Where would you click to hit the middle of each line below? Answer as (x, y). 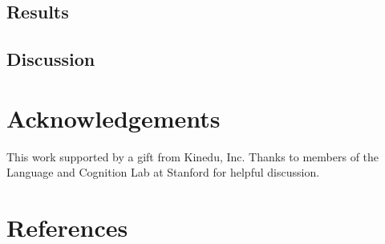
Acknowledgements (113, 118)
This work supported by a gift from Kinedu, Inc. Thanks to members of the (193, 156)
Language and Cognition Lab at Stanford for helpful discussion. (163, 172)
